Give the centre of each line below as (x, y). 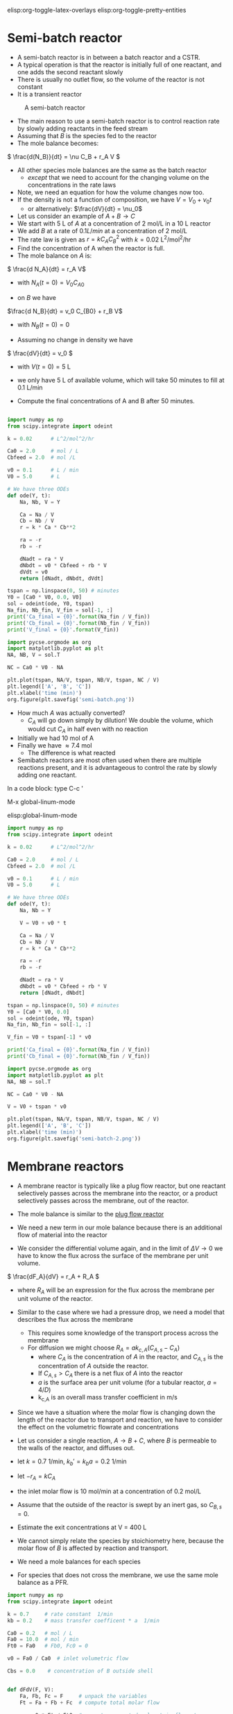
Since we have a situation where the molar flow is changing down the (116, 1412)
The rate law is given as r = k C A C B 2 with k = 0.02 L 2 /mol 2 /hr (104, 240)
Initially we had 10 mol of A (55, 738)
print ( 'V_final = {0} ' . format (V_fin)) (63, 630)
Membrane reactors (66, 1166)
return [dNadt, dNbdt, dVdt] (62, 578)
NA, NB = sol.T (29, 1082)
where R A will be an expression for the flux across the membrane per (116, 1291)
